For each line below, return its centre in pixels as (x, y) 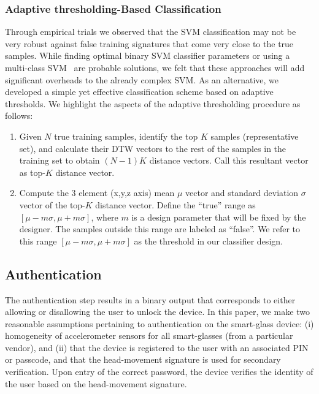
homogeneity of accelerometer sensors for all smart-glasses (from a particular (149, 335)
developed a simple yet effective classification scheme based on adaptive (139, 92)
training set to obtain (60, 160)
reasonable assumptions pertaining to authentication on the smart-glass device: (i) (159, 323)
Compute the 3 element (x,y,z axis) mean (97, 193)
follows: (19, 116)
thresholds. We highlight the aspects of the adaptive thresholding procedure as (153, 103)
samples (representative (255, 136)
